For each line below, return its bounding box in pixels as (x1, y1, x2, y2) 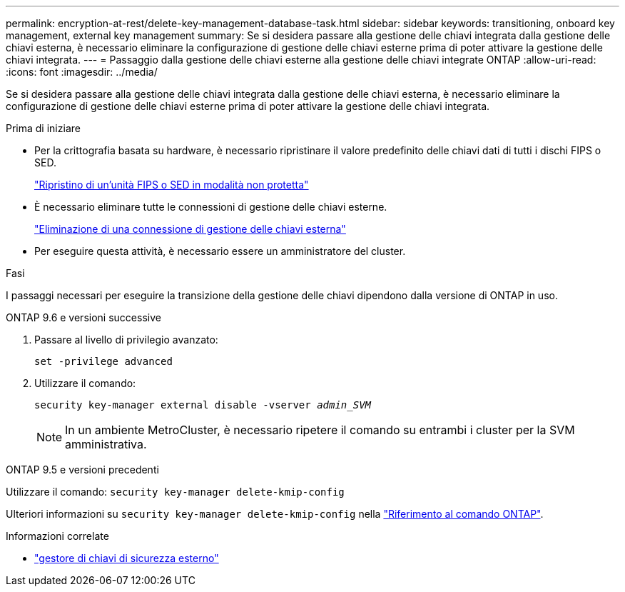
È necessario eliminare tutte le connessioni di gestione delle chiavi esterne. (34, 201, 387, 213)
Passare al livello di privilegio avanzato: (34, 333, 218, 346)
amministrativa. (65, 437, 147, 451)
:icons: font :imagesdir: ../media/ (6, 66, 158, 78)
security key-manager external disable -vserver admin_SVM (34, 399, 372, 411)
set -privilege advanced (34, 356, 173, 367)
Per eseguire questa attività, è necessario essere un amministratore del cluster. (34, 245, 406, 257)
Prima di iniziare (6, 122, 81, 134)
